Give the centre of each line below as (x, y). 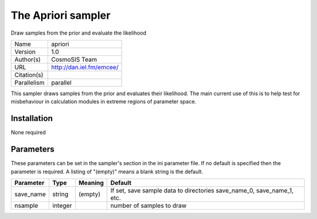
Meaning (91, 183)
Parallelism (30, 82)
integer (62, 205)
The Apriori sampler (61, 15)
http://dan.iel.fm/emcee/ (85, 67)
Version (25, 52)
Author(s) (28, 59)
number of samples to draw (149, 205)
